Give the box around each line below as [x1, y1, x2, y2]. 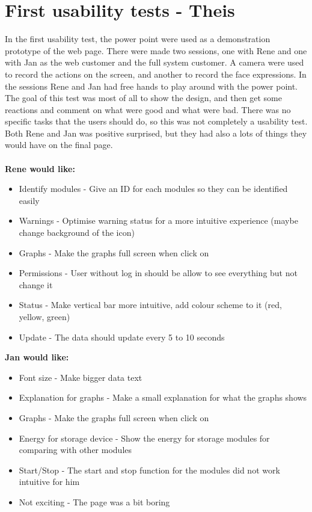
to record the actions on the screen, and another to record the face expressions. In [5, 67, 307, 80]
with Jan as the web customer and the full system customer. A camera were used [5, 56, 304, 69]
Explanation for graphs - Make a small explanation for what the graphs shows [19, 391, 307, 404]
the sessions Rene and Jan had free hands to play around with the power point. [5, 79, 298, 92]
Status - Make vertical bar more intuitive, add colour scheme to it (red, [19, 298, 282, 311]
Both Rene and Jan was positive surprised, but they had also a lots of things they [5, 126, 307, 139]
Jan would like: [5, 351, 69, 363]
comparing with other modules [19, 443, 132, 456]
